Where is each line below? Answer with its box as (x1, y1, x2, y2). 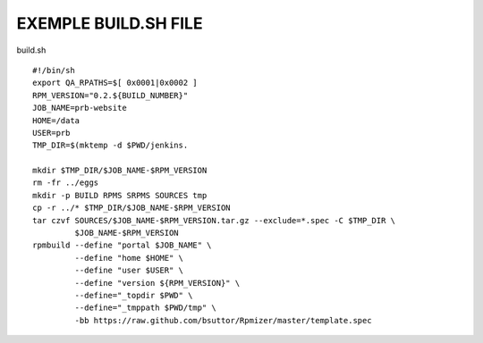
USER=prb (32, 128, 71, 138)
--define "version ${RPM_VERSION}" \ (74, 278, 241, 288)
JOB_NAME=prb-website (32, 103, 127, 113)
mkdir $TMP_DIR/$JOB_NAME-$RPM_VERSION (32, 165, 208, 176)
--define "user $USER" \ (74, 265, 183, 276)
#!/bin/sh (32, 65, 75, 75)
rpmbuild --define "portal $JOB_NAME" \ (32, 240, 212, 250)
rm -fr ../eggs (32, 178, 99, 188)
